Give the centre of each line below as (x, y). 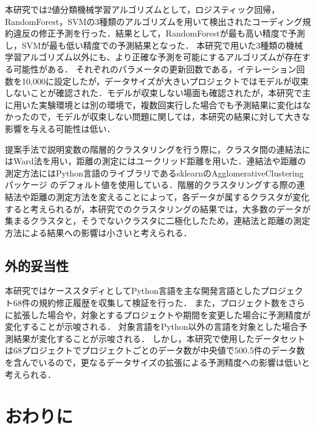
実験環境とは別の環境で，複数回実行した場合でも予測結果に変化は (170, 104)
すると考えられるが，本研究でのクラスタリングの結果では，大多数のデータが (158, 208)
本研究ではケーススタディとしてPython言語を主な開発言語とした (133, 291)
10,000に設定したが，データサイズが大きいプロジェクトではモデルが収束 (165, 81)
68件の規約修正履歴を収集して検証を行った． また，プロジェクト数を (150, 303)
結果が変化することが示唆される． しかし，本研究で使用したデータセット (159, 338)
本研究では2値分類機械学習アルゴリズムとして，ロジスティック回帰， (143, 9)
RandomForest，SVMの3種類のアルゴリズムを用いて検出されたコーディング (154, 21)
